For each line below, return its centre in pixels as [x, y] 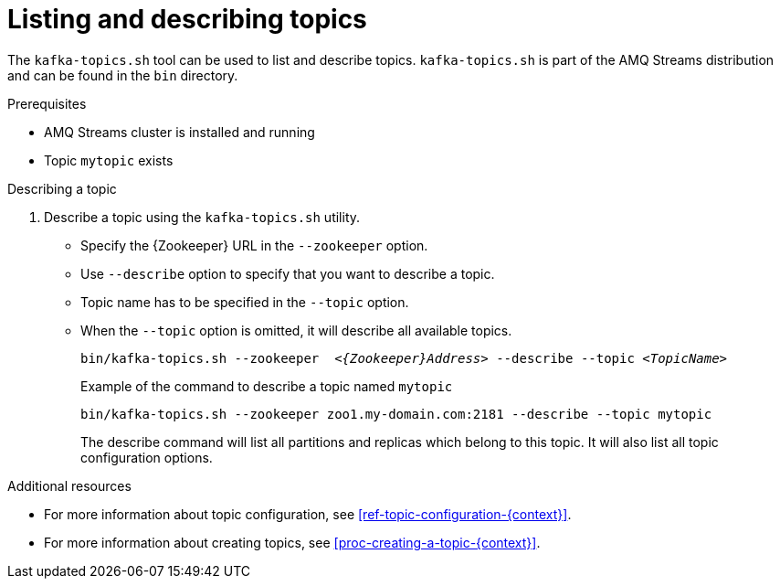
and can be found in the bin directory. [123, 75]
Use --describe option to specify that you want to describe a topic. [288, 273]
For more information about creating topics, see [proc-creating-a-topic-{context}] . [292, 542]
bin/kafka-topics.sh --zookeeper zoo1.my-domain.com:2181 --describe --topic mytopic [396, 414]
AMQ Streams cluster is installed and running [179, 132]
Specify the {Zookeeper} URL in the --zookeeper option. [254, 245]
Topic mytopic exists [109, 160]
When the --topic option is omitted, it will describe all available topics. [296, 330]
